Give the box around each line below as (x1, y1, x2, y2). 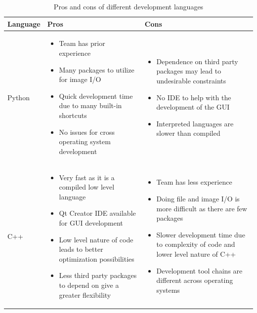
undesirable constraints (156, 76, 226, 86)
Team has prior (59, 38, 105, 48)
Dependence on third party (156, 56, 238, 66)
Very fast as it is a (59, 172, 115, 182)
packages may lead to (156, 66, 221, 76)
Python (7, 92, 30, 102)
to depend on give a (59, 279, 119, 290)
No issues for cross (59, 126, 115, 137)
